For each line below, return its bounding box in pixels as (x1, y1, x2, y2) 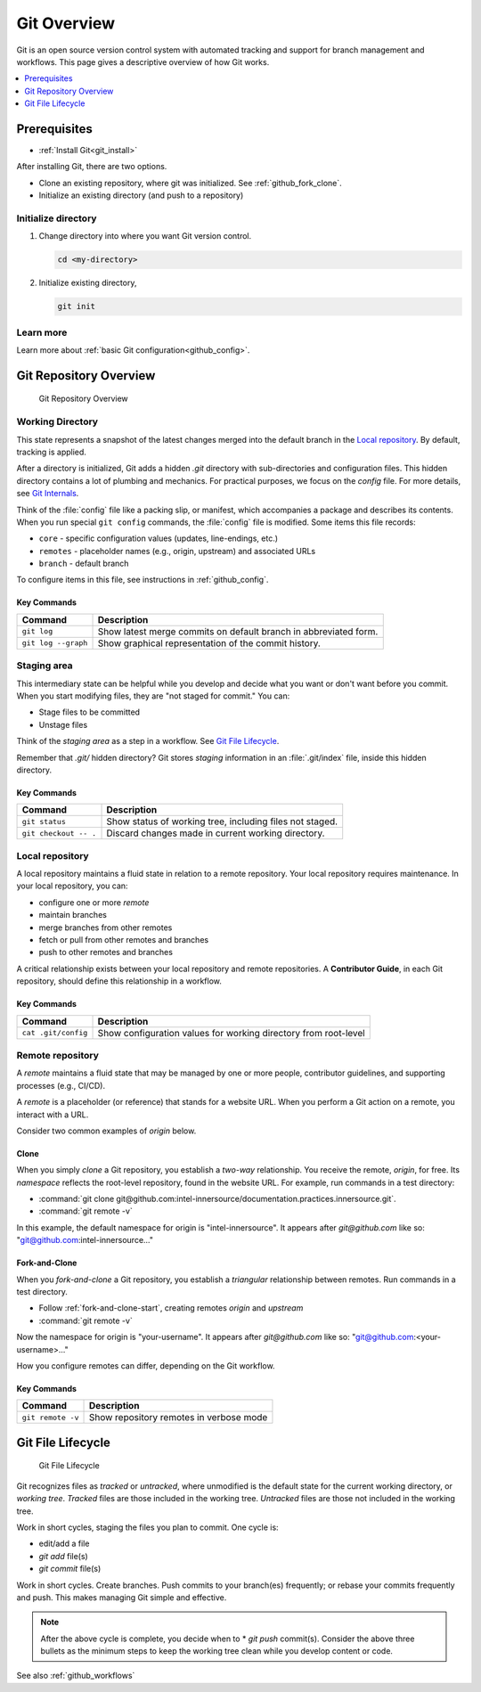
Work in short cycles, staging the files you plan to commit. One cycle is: (16, 1522, 280, 1533)
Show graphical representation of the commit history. (97, 637, 321, 650)
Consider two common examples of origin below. (16, 1125, 197, 1136)
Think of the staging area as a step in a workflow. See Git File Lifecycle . (16, 736, 280, 747)
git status (21, 816, 67, 826)
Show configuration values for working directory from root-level (97, 1026, 365, 1039)
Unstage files (38, 719, 88, 730)
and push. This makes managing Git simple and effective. (16, 1591, 227, 1603)
